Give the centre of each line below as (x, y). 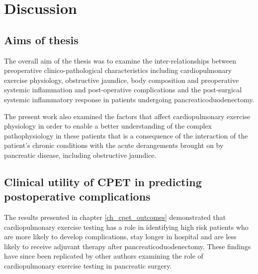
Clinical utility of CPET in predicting (103, 181)
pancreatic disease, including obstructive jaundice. (80, 155)
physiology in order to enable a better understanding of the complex (108, 126)
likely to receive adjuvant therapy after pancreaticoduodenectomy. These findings (128, 246)
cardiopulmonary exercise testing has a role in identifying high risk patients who (126, 227)
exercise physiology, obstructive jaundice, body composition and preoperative (122, 80)
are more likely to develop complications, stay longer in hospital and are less (120, 237)
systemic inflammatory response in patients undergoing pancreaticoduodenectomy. (129, 99)
